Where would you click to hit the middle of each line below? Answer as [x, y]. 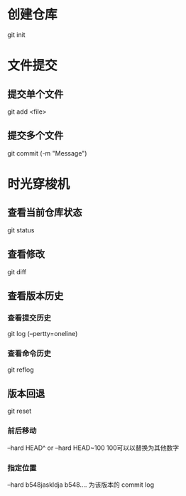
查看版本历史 [35, 296]
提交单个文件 [35, 94]
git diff [17, 271]
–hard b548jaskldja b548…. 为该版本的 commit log [81, 485]
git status [21, 230]
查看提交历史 [29, 318]
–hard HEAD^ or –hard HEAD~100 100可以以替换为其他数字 [93, 448]
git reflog [21, 370]
